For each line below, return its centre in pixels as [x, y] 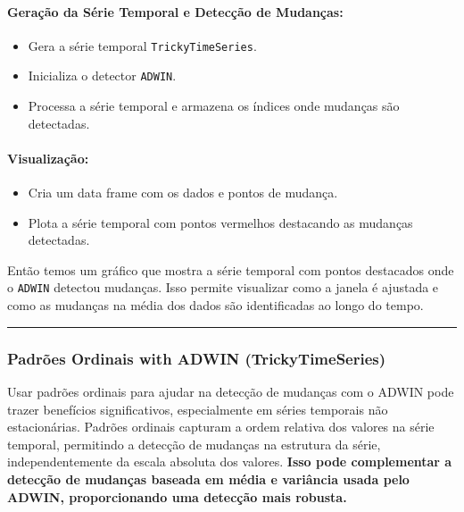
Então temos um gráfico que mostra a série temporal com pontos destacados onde [231, 269]
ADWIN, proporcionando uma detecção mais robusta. [177, 496]
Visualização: [48, 158]
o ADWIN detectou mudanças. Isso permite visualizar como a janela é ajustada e [223, 287]
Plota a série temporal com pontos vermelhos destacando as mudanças [220, 222]
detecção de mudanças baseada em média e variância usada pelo [208, 478]
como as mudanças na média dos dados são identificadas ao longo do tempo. [215, 305]
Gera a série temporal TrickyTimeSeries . [142, 45]
